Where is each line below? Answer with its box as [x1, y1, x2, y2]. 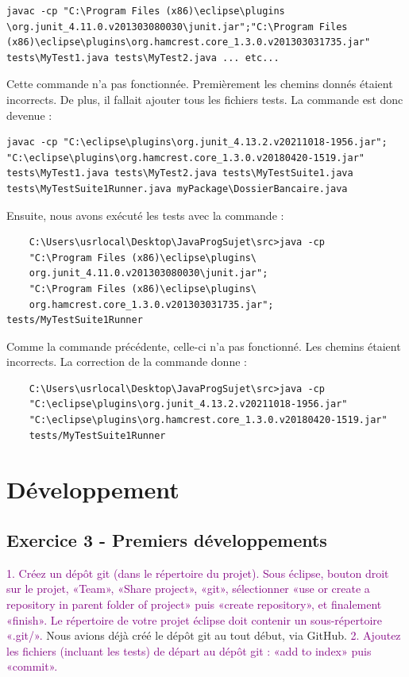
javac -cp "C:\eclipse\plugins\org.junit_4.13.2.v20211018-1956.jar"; [6, 137, 388, 148]
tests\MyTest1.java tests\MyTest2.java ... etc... [6, 52, 280, 63]
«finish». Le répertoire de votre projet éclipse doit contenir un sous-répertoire [6, 611, 382, 628]
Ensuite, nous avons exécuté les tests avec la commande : [6, 206, 284, 223]
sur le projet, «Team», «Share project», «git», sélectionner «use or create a [6, 580, 370, 597]
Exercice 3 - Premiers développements [6, 528, 327, 552]
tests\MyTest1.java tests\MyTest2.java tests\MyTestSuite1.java [6, 167, 353, 179]
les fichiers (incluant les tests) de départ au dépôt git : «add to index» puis [6, 642, 372, 659]
